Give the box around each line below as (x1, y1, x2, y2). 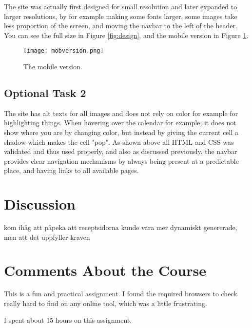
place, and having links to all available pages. (4, 165, 139, 175)
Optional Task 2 (4, 85, 86, 100)
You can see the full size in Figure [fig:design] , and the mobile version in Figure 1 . (4, 30, 249, 40)
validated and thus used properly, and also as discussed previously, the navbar (4, 146, 237, 156)
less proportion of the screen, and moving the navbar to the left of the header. (4, 20, 237, 31)
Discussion (4, 194, 76, 214)
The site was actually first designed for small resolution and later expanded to (4, 1, 237, 11)
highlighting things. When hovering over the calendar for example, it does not (4, 117, 236, 128)
